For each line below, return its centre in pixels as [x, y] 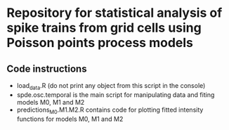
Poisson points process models [100, 43]
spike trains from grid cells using [104, 28]
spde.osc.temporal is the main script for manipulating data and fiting [116, 95]
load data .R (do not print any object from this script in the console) [111, 86]
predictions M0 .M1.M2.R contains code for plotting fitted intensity [110, 110]
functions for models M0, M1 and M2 [70, 119]
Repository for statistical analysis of [115, 13]
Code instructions [47, 69]
